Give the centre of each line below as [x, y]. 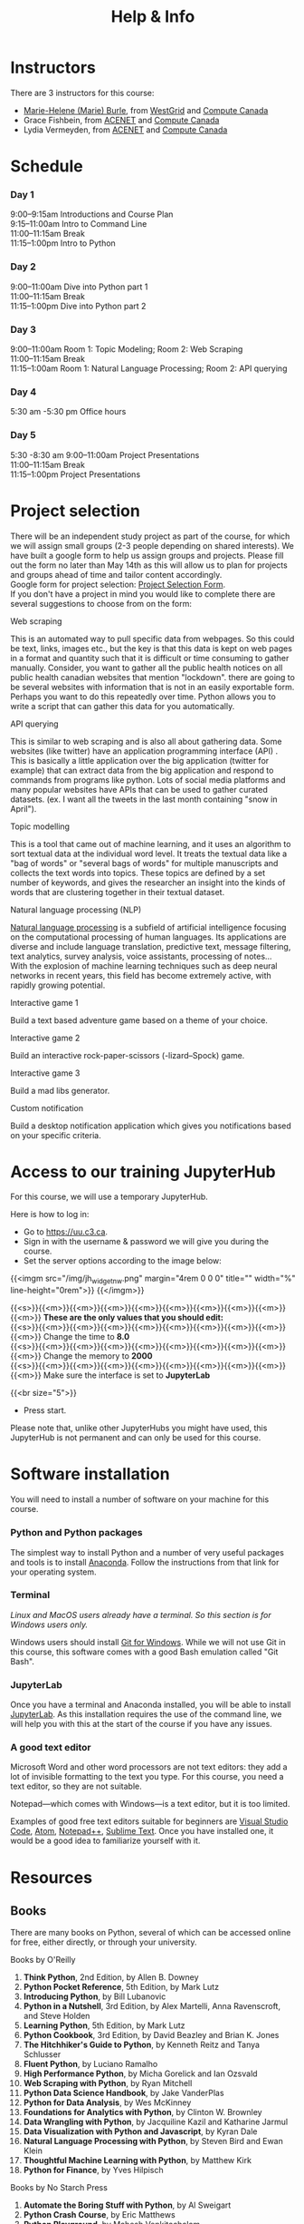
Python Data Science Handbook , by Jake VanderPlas [123, 2093]
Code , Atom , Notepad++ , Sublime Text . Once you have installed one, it [142, 1831]
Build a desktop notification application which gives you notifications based [151, 1126]
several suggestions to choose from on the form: [101, 603]
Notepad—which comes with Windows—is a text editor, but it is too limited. [150, 1804]
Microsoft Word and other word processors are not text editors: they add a [149, 1767]
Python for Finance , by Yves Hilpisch [93, 2170]
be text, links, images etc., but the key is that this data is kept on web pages [152, 648]
